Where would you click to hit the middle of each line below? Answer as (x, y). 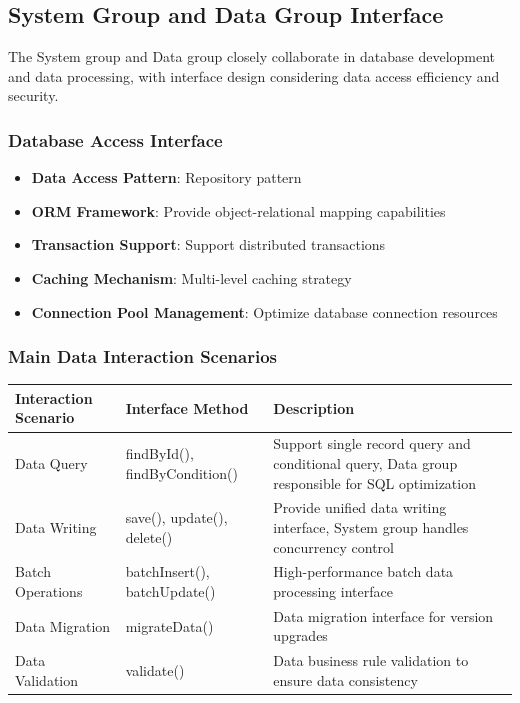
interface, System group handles (371, 526)
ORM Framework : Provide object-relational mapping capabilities (238, 210)
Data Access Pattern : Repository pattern (166, 177)
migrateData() (169, 625)
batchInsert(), (167, 571)
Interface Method (187, 407)
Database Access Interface (115, 139)
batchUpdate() (170, 590)
